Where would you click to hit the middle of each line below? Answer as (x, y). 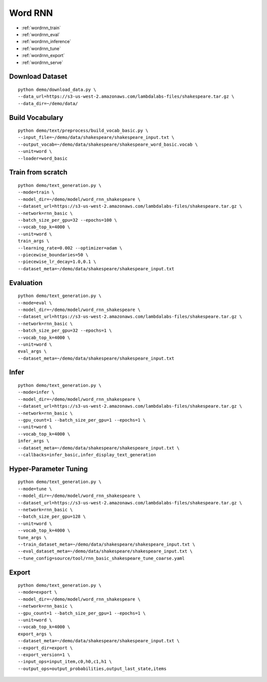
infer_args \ (34, 441)
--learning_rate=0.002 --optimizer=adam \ (70, 248)
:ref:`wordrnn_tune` (41, 48)
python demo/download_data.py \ (57, 90)
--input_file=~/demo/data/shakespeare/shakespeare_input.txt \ (96, 137)
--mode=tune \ (35, 489)
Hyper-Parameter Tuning (48, 469)
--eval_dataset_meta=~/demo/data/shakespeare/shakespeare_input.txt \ (105, 551)
